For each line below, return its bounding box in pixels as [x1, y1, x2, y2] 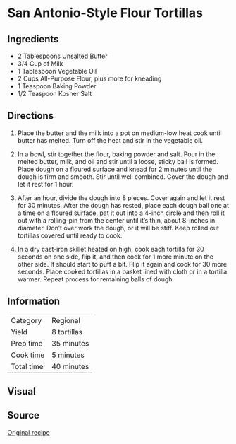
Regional [51, 315, 81, 325]
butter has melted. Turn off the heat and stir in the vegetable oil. [17, 136, 203, 144]
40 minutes [51, 361, 89, 371]
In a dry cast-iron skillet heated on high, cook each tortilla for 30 [17, 245, 204, 253]
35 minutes [51, 338, 89, 348]
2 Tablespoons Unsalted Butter [17, 52, 108, 60]
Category [11, 315, 42, 325]
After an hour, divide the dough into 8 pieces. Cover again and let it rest [17, 193, 225, 202]
